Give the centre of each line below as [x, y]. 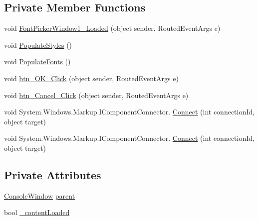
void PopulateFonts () [37, 61]
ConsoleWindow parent [40, 195]
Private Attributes [53, 174]
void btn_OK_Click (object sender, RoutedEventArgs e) [91, 78]
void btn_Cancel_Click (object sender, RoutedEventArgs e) [96, 95]
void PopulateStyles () [38, 45]
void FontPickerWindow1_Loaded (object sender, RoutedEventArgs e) [112, 28]
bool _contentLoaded [37, 212]
